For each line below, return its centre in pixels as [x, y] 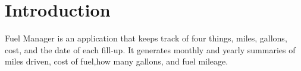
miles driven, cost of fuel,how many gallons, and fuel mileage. [117, 61]
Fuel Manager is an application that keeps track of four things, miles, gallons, [146, 38]
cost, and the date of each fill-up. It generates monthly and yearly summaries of [150, 49]
